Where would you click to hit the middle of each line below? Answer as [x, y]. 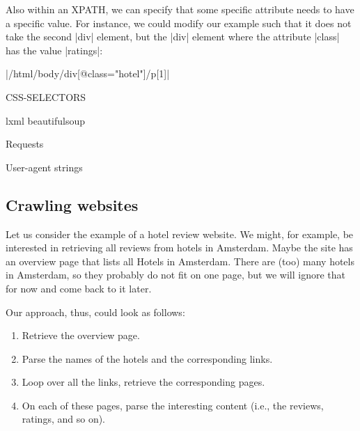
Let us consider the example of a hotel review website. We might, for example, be [180, 234]
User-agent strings [44, 167]
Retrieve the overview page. [81, 335]
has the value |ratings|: [54, 50]
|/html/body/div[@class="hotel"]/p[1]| [88, 73]
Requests [25, 144]
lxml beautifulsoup [46, 120]
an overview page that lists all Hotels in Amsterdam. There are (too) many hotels [180, 261]
